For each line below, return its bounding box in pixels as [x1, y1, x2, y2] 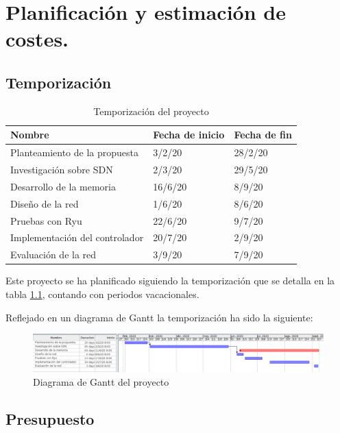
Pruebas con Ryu [10, 213, 82, 227]
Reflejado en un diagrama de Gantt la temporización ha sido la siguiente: [5, 310, 313, 324]
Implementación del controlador [10, 230, 144, 245]
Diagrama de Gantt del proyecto [33, 375, 169, 389]
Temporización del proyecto [93, 103, 209, 118]
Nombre [10, 127, 49, 142]
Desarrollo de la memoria [10, 179, 116, 193]
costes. [5, 25, 69, 53]
